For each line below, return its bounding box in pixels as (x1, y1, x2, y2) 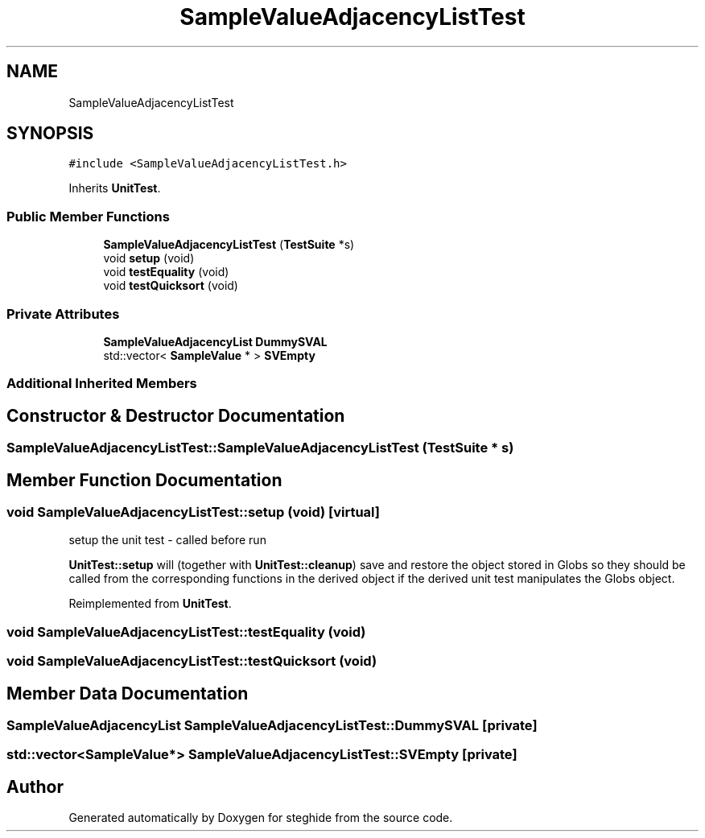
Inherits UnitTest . (68, 181, 161, 196)
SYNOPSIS (6, 123, 94, 144)
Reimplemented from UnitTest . (68, 597, 232, 611)
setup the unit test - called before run (68, 533, 266, 547)
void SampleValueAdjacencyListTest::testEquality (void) (6, 623, 366, 640)
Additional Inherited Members (6, 375, 197, 392)
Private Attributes (6, 305, 120, 322)
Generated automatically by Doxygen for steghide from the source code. (68, 811, 453, 825)
